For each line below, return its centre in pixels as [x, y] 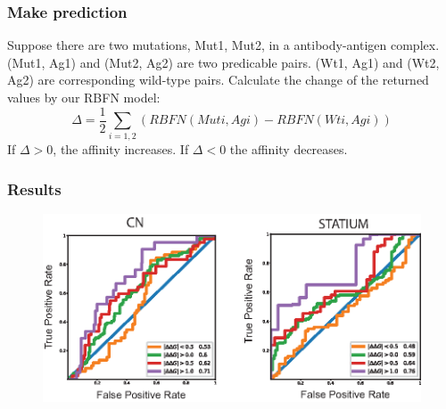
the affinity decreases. [289, 149]
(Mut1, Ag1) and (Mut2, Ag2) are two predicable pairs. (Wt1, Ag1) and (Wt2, [223, 62]
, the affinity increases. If [121, 149]
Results [34, 188]
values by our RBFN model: [84, 97]
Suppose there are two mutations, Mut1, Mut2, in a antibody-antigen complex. [223, 45]
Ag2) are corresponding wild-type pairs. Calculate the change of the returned [218, 80]
